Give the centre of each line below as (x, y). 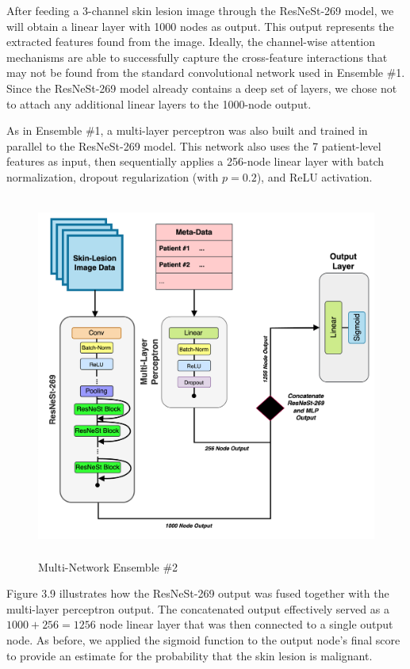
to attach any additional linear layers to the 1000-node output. (159, 103)
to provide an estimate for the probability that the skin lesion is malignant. (190, 655)
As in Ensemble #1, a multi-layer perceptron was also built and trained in (187, 130)
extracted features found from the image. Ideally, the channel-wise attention (191, 42)
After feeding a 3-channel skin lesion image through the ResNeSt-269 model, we (200, 10)
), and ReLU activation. (314, 176)
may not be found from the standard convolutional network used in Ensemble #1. (206, 73)
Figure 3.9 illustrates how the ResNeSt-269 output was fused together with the (198, 593)
